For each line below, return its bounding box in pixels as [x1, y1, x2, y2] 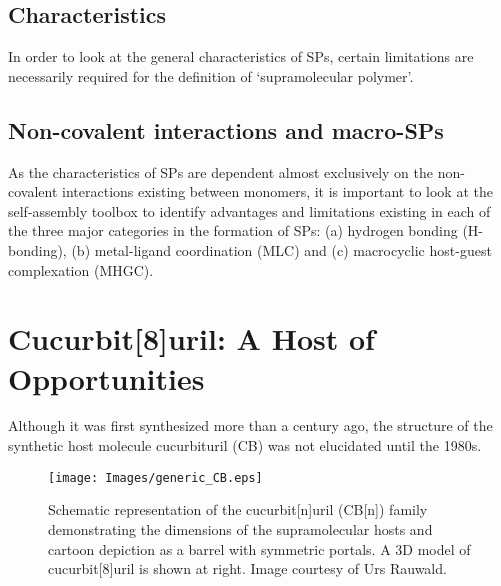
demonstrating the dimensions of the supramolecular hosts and [48, 518, 433, 539]
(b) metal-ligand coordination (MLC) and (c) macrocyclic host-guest [71, 239, 492, 260]
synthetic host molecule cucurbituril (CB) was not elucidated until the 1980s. [8, 435, 482, 456]
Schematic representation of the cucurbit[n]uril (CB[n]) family [48, 499, 428, 520]
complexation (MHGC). [8, 259, 154, 280]
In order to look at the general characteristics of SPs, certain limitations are [8, 46, 474, 67]
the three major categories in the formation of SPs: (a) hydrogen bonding [8, 220, 458, 241]
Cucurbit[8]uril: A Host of [8, 318, 375, 359]
